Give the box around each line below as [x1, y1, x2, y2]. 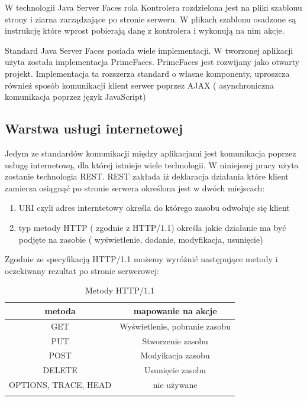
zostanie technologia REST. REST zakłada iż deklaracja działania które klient [5, 170, 289, 182]
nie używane [153, 379, 198, 391]
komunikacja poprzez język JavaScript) [5, 90, 146, 103]
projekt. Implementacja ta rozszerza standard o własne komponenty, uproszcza [5, 67, 290, 79]
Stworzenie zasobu [142, 334, 208, 347]
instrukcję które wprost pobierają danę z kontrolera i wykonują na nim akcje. [5, 24, 285, 37]
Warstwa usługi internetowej [5, 119, 183, 138]
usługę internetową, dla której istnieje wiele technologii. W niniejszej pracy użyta [5, 158, 299, 171]
